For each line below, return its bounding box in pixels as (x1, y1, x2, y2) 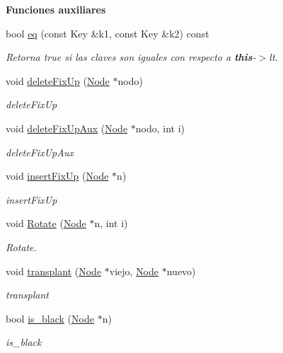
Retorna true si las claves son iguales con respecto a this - (6, 50, 256, 64)
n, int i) (94, 216, 128, 231)
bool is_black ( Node (6, 311, 94, 325)
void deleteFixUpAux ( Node (6, 120, 128, 135)
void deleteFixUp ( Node (6, 73, 110, 88)
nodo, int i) (135, 120, 185, 135)
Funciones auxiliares (6, 2, 106, 16)
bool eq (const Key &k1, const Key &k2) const (6, 25, 209, 40)
